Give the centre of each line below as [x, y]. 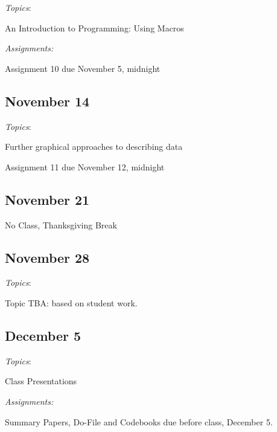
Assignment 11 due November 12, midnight [85, 166]
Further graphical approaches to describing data [94, 147]
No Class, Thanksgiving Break [61, 224]
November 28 [47, 257]
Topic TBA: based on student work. [71, 302]
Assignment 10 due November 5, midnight [83, 68]
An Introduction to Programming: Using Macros [94, 27]
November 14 [47, 101]
